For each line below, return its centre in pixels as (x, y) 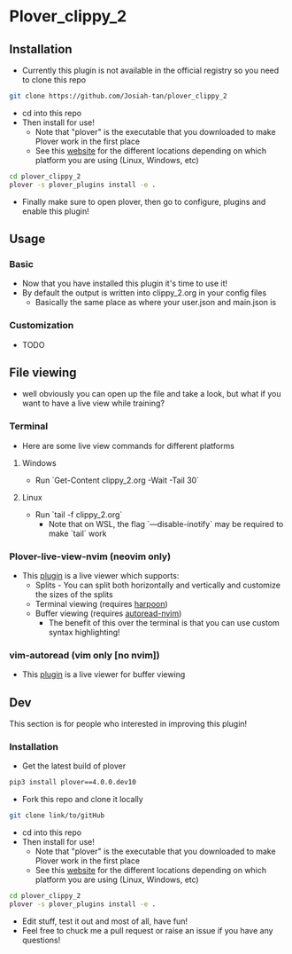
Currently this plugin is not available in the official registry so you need (150, 70)
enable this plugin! (56, 211)
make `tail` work (78, 533)
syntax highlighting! (85, 633)
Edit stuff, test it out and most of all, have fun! (105, 921)
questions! (41, 940)
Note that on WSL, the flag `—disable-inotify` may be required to (166, 524)
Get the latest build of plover (74, 766)
